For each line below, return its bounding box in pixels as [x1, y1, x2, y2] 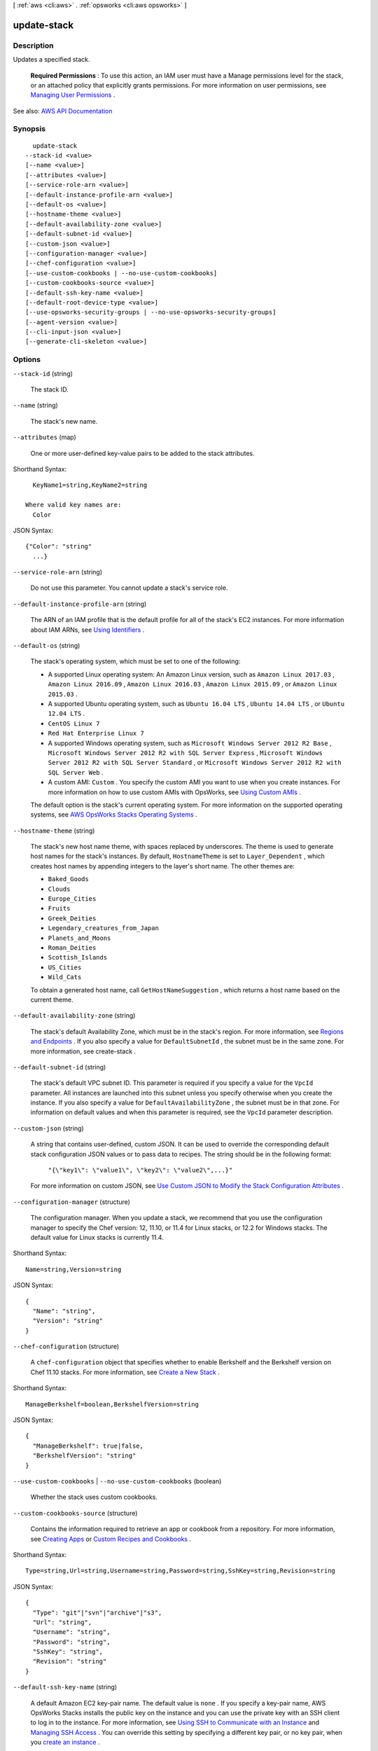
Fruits [48, 904, 71, 913]
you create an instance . [30, 1738, 101, 1747]
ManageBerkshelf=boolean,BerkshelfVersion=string [25, 1400, 199, 1408]
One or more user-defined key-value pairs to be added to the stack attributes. [30, 449, 255, 457]
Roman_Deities [48, 943, 97, 952]
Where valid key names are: [25, 501, 122, 509]
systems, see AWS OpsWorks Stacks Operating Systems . [30, 810, 197, 819]
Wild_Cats [48, 974, 82, 981]
